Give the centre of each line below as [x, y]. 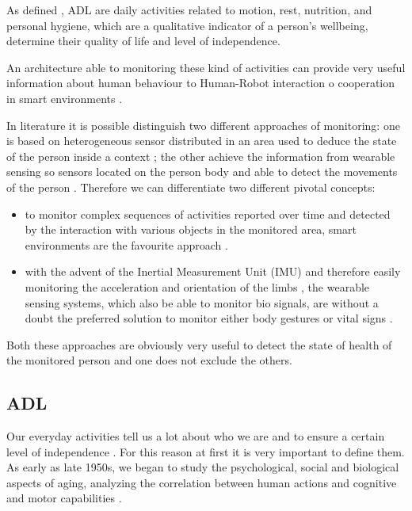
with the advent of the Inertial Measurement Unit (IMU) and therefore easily [213, 271]
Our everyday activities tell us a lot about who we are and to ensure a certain [196, 436]
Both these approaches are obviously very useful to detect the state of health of [199, 344]
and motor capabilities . [64, 498]
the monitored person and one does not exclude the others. [149, 360]
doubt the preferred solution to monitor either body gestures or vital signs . [209, 318]
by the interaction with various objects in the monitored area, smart [191, 229]
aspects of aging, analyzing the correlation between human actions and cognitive [202, 482]
